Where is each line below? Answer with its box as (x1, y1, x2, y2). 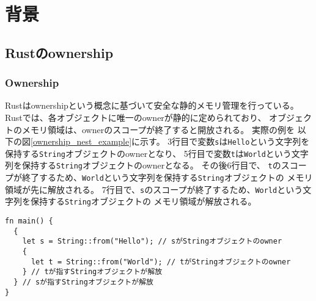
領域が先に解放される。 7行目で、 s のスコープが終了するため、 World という (5, 183, 303, 195)
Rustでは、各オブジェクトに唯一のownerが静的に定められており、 (5, 111, 266, 123)
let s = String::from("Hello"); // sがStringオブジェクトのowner (22, 237, 282, 246)
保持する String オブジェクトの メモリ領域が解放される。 (30, 195, 257, 208)
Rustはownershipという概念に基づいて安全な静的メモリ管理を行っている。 (5, 99, 299, 112)
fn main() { (5, 217, 53, 226)
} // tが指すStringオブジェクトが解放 (22, 267, 163, 277)
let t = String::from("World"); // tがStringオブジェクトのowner (31, 257, 291, 266)
